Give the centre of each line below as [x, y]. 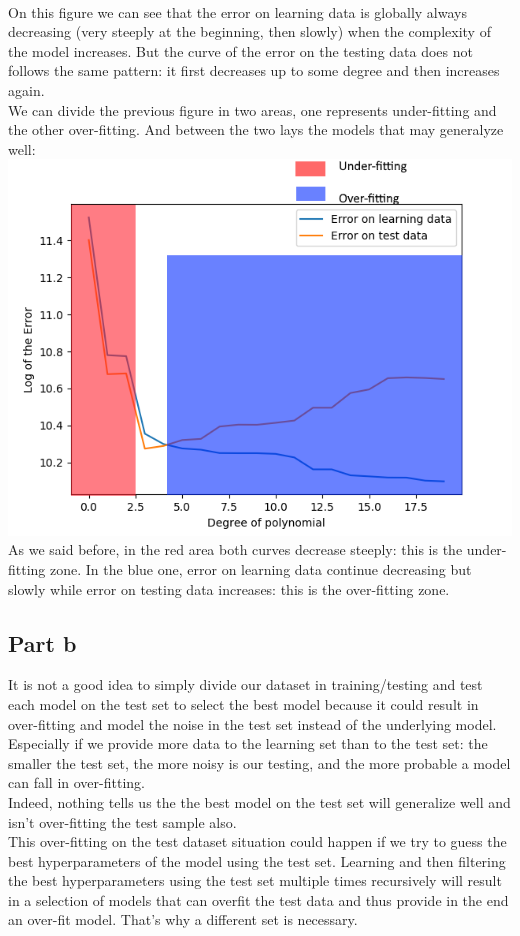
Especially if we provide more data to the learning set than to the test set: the [248, 743]
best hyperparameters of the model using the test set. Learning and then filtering [257, 860]
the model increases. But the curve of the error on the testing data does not [240, 50]
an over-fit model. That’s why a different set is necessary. [183, 919]
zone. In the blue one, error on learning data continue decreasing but [261, 568]
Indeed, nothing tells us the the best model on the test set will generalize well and [259, 801]
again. [26, 89]
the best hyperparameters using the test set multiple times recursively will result [255, 880]
